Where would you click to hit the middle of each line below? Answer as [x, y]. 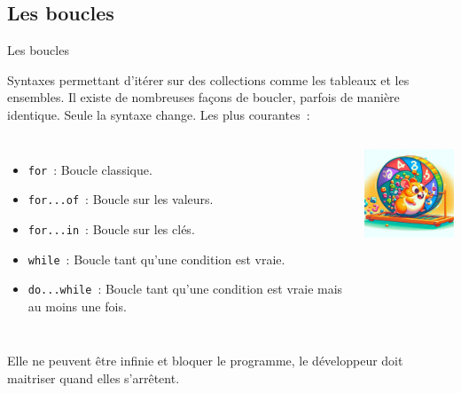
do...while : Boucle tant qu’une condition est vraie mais [185, 289]
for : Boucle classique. [90, 169]
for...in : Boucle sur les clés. [111, 228]
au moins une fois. [77, 306]
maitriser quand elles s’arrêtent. [94, 378]
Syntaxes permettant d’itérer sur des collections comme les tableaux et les [208, 79]
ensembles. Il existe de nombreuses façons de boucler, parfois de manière [203, 97]
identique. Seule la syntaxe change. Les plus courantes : [159, 114]
